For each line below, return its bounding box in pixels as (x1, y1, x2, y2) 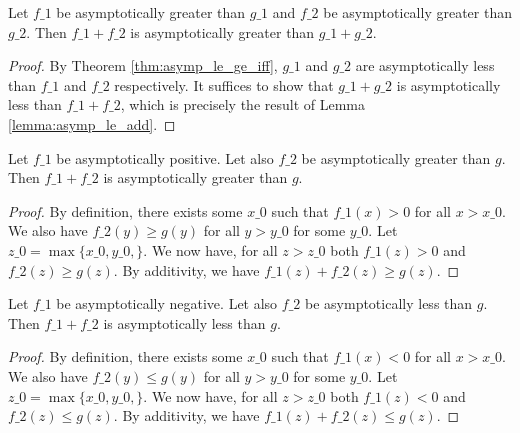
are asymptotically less (355, 55, 495, 76)
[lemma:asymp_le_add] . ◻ (8, 113, 176, 134)
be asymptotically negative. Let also (56, 293, 278, 314)
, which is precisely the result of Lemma (120, 94, 366, 115)
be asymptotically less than (305, 293, 473, 314)
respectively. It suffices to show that (114, 74, 334, 95)
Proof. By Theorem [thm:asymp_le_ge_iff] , (8, 55, 278, 76)
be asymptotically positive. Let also (56, 147, 274, 168)
